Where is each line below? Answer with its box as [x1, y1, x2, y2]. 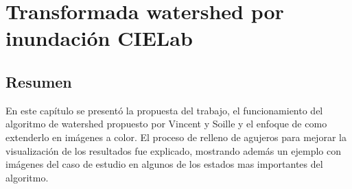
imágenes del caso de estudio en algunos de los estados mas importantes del [5, 157, 323, 171]
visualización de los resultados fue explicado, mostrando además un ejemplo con [5, 143, 341, 157]
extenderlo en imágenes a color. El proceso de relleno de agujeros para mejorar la [5, 129, 347, 144]
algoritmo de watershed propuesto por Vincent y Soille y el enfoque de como [5, 116, 327, 131]
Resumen [5, 71, 72, 92]
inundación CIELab [5, 24, 193, 52]
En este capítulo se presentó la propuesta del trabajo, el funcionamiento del [5, 103, 323, 117]
